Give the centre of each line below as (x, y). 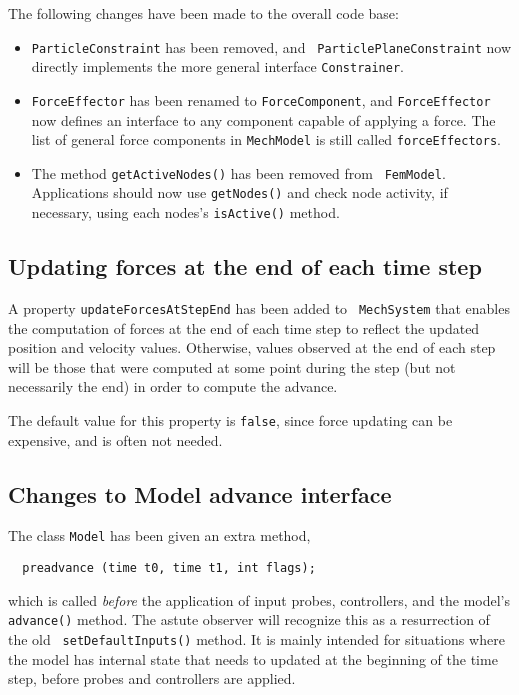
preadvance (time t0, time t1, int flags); (169, 568)
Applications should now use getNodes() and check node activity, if (239, 192)
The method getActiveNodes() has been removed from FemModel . (238, 172)
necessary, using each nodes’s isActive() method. (185, 212)
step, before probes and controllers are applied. (152, 678)
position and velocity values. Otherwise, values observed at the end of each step (252, 347)
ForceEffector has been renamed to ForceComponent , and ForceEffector (261, 99)
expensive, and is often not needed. (115, 439)
